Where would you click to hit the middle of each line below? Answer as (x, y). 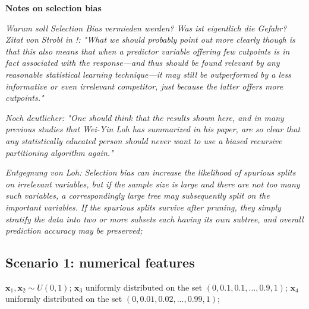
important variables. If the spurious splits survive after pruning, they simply (143, 207)
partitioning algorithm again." (59, 152)
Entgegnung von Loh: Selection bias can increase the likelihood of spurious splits (151, 172)
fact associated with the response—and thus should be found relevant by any (143, 63)
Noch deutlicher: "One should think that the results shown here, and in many (145, 117)
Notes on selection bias (53, 8)
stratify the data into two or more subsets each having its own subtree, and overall (154, 219)
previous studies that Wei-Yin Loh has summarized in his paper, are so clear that (153, 129)
